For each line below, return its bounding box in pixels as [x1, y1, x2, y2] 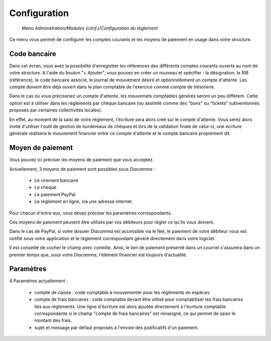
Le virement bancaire [34, 177, 79, 183]
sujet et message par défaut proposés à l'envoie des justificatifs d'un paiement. [34, 324, 199, 330]
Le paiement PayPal [34, 191, 76, 197]
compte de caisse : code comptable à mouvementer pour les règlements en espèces [34, 289, 210, 295]
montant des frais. [34, 317, 72, 323]
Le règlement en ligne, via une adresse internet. [34, 198, 133, 204]
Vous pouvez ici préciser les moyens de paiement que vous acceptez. [9, 157, 154, 163]
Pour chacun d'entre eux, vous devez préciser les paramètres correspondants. [9, 210, 172, 216]
